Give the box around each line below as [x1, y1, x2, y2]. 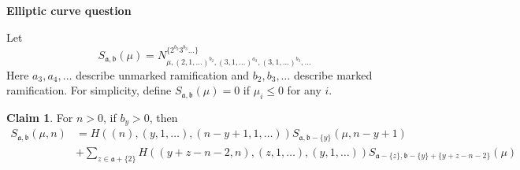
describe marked [293, 66, 373, 83]
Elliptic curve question [6, 2, 132, 18]
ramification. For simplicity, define [6, 82, 172, 98]
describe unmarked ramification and [76, 66, 250, 83]
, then [149, 109, 178, 125]
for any [287, 82, 321, 98]
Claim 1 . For [6, 109, 73, 125]
